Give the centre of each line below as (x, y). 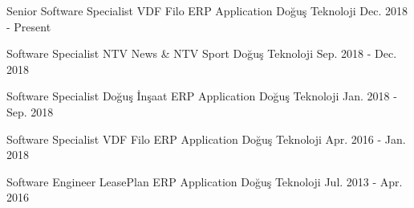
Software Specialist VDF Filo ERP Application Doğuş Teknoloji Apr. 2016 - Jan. (206, 139)
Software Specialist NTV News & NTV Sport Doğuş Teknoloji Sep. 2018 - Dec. (202, 53)
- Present (29, 26)
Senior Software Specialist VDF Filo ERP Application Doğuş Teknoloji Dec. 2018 (207, 10)
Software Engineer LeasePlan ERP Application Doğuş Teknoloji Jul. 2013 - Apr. (205, 181)
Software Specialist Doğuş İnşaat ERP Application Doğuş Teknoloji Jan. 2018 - (202, 96)
